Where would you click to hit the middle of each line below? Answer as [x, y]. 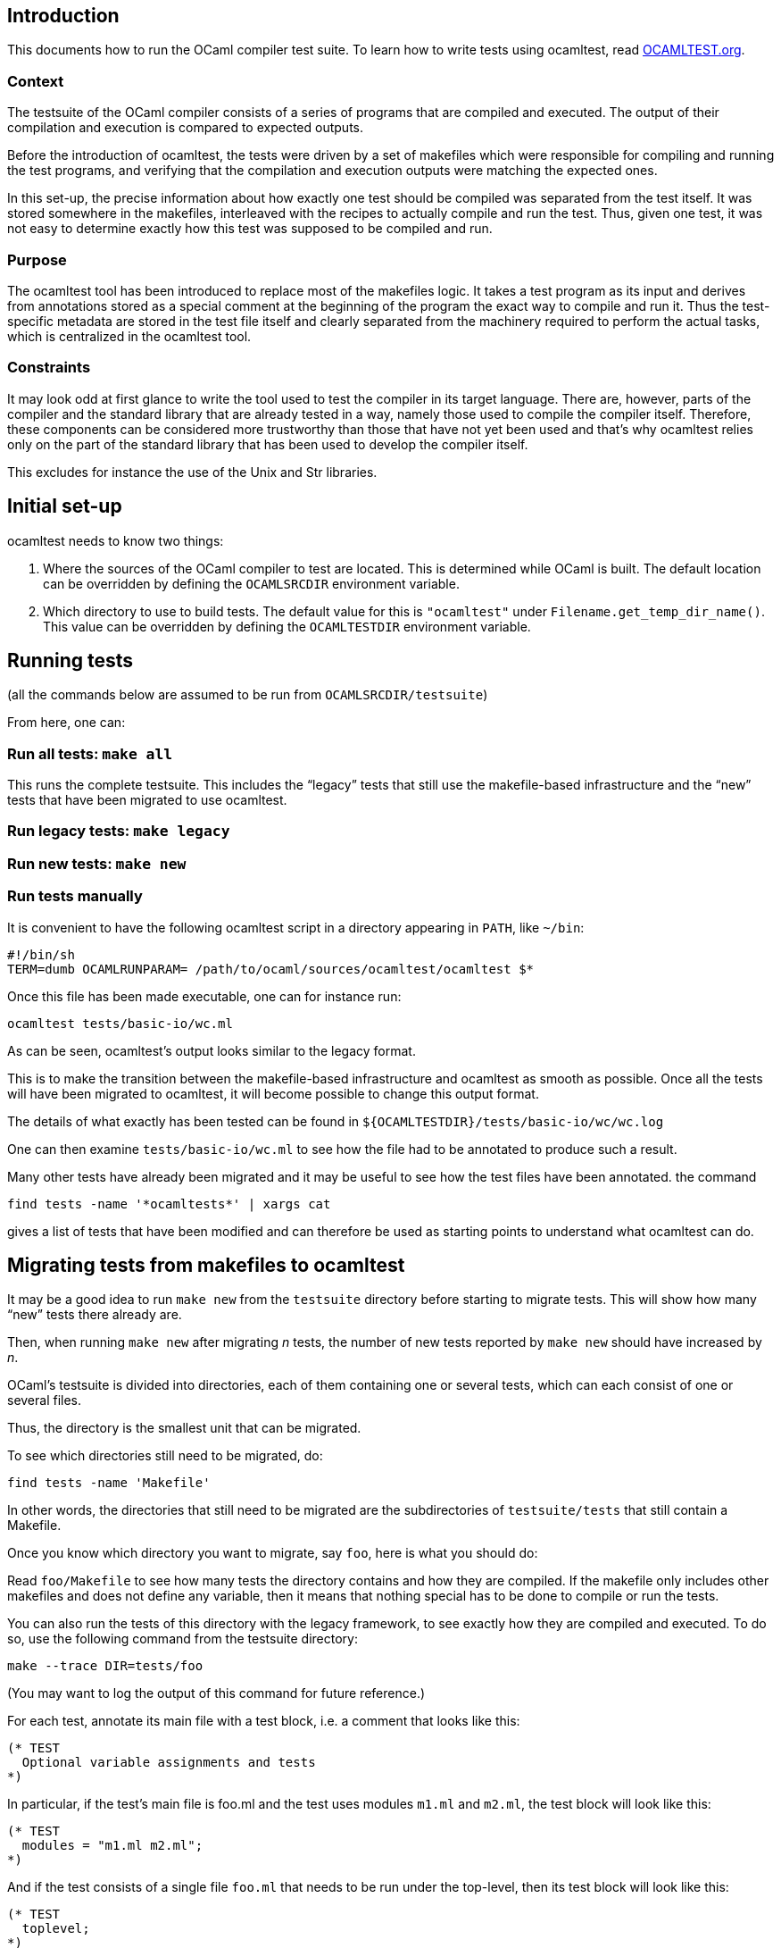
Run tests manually [75, 896]
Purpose [37, 259]
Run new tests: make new [97, 863]
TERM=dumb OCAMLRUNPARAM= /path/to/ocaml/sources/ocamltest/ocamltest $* [271, 969]
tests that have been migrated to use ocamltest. [147, 800]
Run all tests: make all [90, 753]
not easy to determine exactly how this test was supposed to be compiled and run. [250, 229]
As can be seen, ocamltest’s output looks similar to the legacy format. [212, 1050]
